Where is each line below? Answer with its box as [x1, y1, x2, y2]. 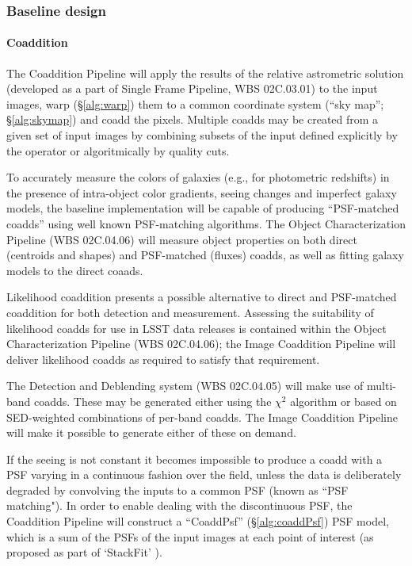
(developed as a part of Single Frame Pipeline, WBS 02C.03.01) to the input [6, 80, 378, 97]
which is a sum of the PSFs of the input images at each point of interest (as [6, 528, 374, 545]
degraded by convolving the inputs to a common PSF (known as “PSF [6, 481, 349, 498]
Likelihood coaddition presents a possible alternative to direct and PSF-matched [6, 289, 397, 305]
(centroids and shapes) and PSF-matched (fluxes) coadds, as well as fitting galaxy [6, 247, 404, 263]
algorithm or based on [290, 392, 397, 409]
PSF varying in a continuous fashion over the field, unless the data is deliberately [6, 466, 402, 483]
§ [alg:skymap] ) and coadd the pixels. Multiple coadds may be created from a [6, 111, 379, 128]
